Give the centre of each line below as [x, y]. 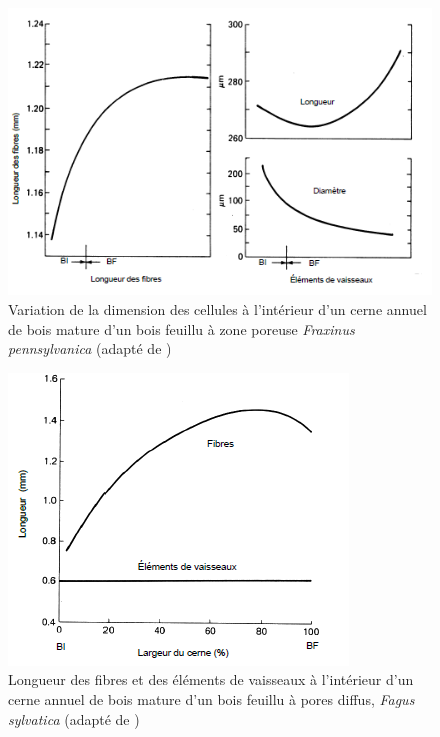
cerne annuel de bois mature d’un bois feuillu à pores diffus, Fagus [211, 698]
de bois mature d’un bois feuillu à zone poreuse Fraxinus [181, 328]
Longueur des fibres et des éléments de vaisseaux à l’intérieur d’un [211, 679]
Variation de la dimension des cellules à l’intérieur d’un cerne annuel [217, 308]
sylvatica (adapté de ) [74, 718]
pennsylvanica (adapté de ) [90, 348]
